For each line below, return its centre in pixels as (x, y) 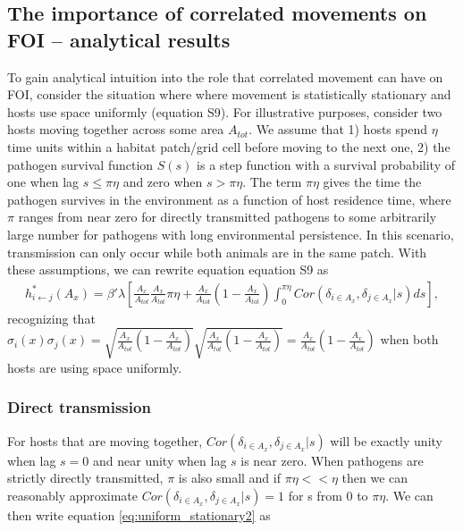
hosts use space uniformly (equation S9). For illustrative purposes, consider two (225, 111)
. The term (272, 182)
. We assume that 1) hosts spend (338, 129)
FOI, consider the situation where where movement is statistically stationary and (229, 94)
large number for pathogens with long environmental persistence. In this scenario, (231, 234)
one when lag (43, 182)
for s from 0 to (328, 495)
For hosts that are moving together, (105, 440)
